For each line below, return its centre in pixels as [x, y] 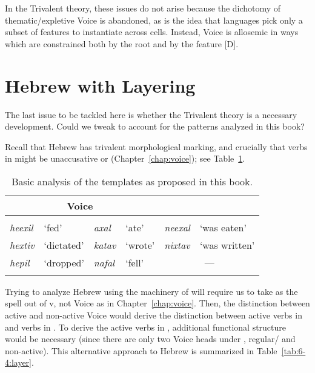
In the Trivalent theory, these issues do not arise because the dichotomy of [143, 8]
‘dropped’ [64, 262]
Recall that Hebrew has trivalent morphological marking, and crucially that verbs [156, 146]
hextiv [22, 245]
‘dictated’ [64, 245]
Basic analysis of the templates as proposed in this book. [132, 181]
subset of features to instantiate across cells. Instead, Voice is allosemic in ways [152, 32]
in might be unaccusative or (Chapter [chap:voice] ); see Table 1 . [125, 158]
